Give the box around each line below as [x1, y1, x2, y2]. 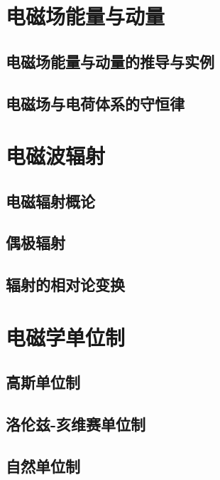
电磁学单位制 [6, 322, 126, 351]
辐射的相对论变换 [6, 273, 125, 296]
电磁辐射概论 [6, 189, 95, 212]
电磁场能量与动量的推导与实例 [6, 50, 214, 72]
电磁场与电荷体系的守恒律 [6, 92, 185, 114]
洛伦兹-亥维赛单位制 [6, 413, 146, 435]
